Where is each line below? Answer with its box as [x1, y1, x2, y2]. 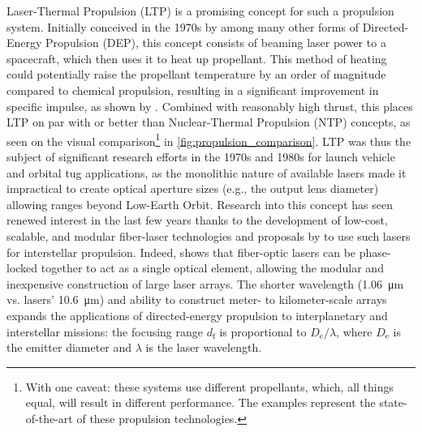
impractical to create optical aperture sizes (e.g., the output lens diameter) [6, 180, 379, 197]
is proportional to [219, 323, 307, 340]
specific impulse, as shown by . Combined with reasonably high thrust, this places [6, 97, 413, 114]
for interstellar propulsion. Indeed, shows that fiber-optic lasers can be [6, 243, 356, 260]
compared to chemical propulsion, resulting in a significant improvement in [6, 81, 379, 98]
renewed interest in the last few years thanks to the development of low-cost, [6, 212, 388, 229]
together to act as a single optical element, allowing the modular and [41, 259, 384, 276]
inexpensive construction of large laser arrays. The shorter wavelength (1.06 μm [6, 275, 404, 292]
